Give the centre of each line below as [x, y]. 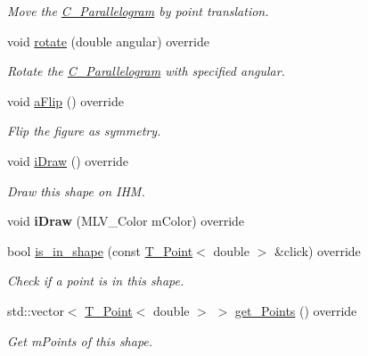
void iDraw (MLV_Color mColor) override [126, 221]
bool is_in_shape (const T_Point [100, 250]
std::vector [36, 310]
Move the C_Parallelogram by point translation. [138, 11]
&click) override [317, 250]
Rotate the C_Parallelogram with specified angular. [146, 71]
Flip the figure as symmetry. [84, 131]
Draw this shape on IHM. [76, 190]
